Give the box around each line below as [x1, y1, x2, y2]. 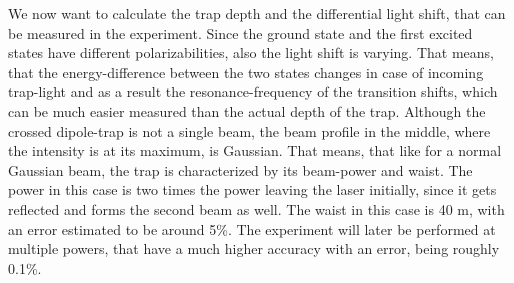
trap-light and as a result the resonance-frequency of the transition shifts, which [8, 81, 498, 102]
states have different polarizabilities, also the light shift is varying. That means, [8, 42, 494, 63]
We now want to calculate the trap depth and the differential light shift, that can [8, 3, 506, 23]
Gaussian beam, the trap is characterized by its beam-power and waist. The [8, 159, 473, 180]
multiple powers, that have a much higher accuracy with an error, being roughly [8, 238, 500, 259]
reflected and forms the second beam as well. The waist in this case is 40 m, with [8, 198, 505, 219]
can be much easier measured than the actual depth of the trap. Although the [8, 100, 486, 121]
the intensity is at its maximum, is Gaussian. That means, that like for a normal [8, 140, 502, 161]
